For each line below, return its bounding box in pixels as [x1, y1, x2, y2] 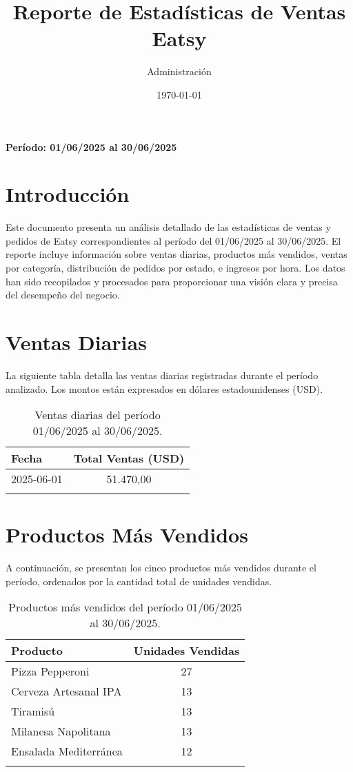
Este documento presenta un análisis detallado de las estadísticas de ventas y [6, 220, 331, 234]
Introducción [6, 180, 130, 208]
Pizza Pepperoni [11, 663, 90, 680]
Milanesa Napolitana [11, 723, 111, 740]
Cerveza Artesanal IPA [11, 683, 122, 700]
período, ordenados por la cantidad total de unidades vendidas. [6, 573, 272, 588]
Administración [147, 64, 212, 79]
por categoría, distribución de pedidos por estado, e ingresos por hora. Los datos [6, 261, 345, 274]
